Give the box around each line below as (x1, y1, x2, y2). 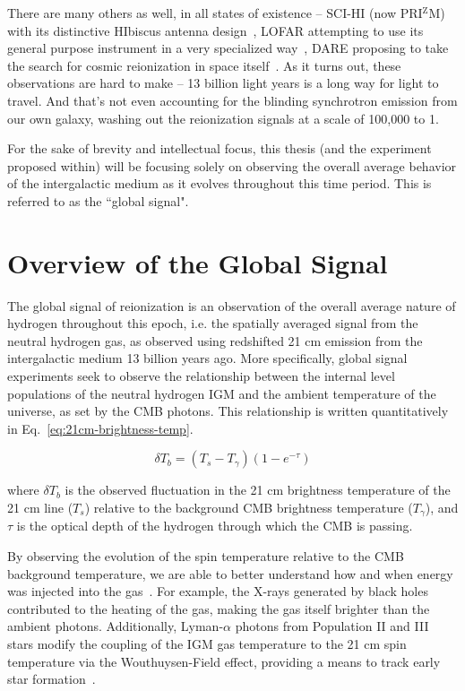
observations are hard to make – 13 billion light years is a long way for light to (7, 73, 439, 92)
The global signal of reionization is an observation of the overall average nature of (7, 296, 456, 315)
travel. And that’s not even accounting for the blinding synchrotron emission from (7, 91, 458, 109)
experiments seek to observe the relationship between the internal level (7, 367, 395, 385)
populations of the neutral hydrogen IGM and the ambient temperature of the (7, 384, 436, 402)
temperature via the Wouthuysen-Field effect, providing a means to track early (7, 652, 441, 670)
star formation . (7, 669, 96, 688)
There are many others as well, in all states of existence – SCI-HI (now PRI (7, 4, 423, 22)
